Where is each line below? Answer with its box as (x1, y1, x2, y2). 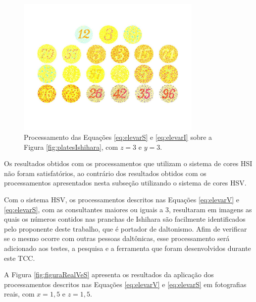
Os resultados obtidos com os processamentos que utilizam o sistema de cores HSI (4, 158, 253, 169)
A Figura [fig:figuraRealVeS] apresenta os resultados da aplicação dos (4, 269, 214, 280)
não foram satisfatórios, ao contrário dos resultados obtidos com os (4, 168, 206, 178)
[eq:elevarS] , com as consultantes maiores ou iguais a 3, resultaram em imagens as (4, 204, 252, 214)
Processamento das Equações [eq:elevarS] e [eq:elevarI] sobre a (24, 131, 212, 142)
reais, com (4, 289, 35, 299)
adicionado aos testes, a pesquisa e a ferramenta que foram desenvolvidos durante (4, 242, 251, 253)
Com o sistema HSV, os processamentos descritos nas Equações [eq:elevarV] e (4, 194, 240, 204)
